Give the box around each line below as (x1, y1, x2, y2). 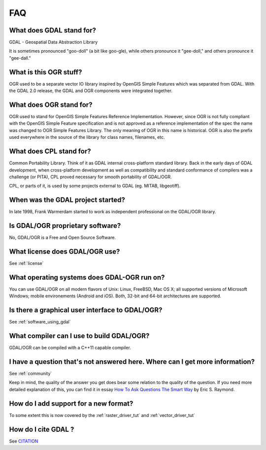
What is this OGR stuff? (9, 68, 82, 76)
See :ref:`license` (9, 260, 44, 266)
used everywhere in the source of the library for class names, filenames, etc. (9, 134, 165, 140)
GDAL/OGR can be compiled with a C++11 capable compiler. (9, 345, 132, 351)
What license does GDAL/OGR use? (9, 247, 120, 256)
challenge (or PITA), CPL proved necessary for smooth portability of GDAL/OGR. (9, 174, 172, 180)
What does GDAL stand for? (9, 26, 96, 34)
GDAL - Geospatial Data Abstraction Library (9, 39, 98, 45)
